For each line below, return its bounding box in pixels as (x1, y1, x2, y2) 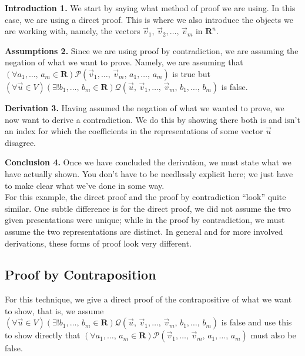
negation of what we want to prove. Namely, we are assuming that (5, 56, 243, 68)
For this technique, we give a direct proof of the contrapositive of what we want (5, 293, 292, 305)
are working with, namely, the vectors (5, 25, 140, 37)
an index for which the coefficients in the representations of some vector (5, 125, 263, 137)
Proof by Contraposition (5, 265, 156, 284)
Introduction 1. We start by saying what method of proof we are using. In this (5, 2, 296, 14)
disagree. (5, 136, 36, 148)
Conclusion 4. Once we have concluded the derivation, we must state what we (5, 156, 291, 168)
